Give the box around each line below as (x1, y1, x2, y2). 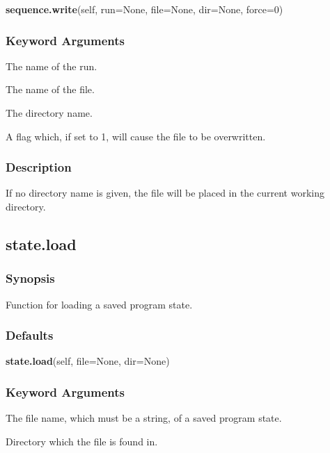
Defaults (6, 327, 54, 344)
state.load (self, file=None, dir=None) (6, 354, 170, 368)
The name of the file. (6, 82, 95, 97)
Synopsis (6, 270, 55, 287)
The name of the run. (6, 58, 97, 73)
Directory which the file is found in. (6, 434, 158, 448)
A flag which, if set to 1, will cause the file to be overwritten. (6, 129, 266, 143)
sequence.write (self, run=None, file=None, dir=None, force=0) (6, 2, 283, 16)
